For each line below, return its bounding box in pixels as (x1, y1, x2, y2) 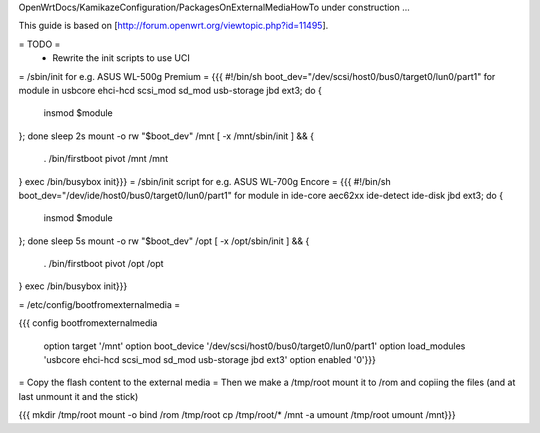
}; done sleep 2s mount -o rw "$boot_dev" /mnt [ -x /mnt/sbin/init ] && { (18, 130, 315, 142)
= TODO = (18, 38, 61, 50)
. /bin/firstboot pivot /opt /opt (43, 258, 164, 270)
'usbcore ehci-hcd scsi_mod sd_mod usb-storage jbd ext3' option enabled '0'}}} (43, 354, 377, 366)
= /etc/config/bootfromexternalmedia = (18, 298, 181, 310)
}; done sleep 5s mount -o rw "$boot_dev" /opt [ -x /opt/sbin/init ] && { (18, 235, 310, 247)
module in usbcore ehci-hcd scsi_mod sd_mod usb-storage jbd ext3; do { (18, 84, 322, 96)
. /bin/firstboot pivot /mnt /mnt (43, 153, 169, 165)
